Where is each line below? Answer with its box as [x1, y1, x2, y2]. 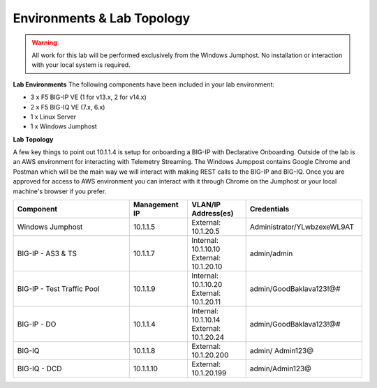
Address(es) [191, 209, 234, 218]
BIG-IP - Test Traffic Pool [17, 284, 100, 294]
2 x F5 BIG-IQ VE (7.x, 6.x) [30, 103, 105, 111]
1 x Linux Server [30, 112, 77, 121]
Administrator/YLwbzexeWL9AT [249, 222, 355, 232]
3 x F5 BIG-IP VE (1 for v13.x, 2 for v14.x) [30, 93, 147, 101]
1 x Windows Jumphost [30, 122, 97, 130]
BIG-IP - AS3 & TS [17, 248, 77, 258]
